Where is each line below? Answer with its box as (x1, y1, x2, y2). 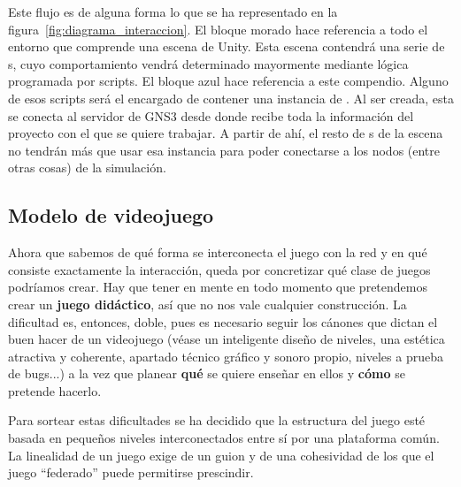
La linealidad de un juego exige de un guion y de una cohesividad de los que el (8, 445, 434, 464)
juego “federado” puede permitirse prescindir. (8, 463, 254, 482)
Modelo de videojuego (8, 202, 214, 229)
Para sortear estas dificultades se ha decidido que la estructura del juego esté (8, 411, 426, 430)
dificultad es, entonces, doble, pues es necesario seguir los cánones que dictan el (8, 312, 438, 331)
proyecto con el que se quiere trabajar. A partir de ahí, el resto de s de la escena (8, 124, 443, 142)
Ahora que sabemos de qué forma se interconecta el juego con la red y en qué (8, 243, 427, 262)
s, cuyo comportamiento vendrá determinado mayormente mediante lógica (8, 54, 409, 72)
